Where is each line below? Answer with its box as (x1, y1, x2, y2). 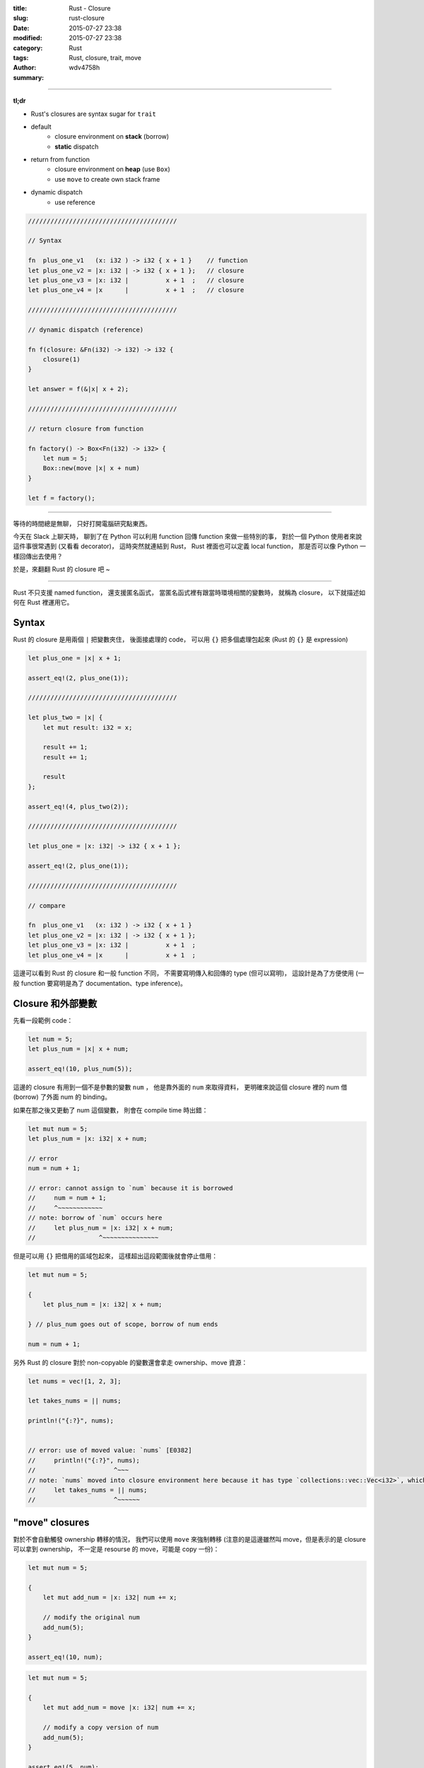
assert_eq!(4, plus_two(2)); (28, 803, 129, 810)
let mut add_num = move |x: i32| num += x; (42, 1704, 196, 1711)
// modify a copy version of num (42, 1723, 159, 1732)
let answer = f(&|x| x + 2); (28, 385, 129, 393)
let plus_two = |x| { (28, 714, 103, 721)
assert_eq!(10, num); (28, 1653, 103, 1661)
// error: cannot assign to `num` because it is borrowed (28, 1185, 233, 1192)
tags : (13, 53, 29, 62)
